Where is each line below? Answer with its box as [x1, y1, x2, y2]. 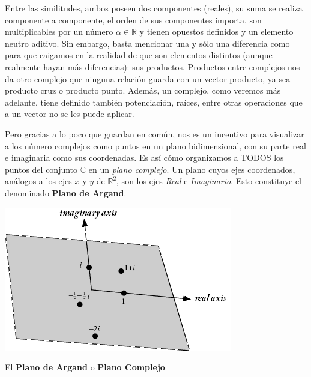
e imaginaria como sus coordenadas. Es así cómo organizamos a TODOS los [5, 151, 284, 164]
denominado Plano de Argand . [5, 186, 127, 199]
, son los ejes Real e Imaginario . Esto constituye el [116, 175, 301, 187]
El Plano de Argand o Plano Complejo [5, 361, 165, 373]
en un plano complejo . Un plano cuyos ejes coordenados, [88, 163, 295, 175]
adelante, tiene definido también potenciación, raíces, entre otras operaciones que [5, 95, 303, 108]
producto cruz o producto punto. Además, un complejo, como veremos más [5, 84, 281, 97]
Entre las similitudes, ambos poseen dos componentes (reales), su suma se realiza [5, 2, 303, 14]
